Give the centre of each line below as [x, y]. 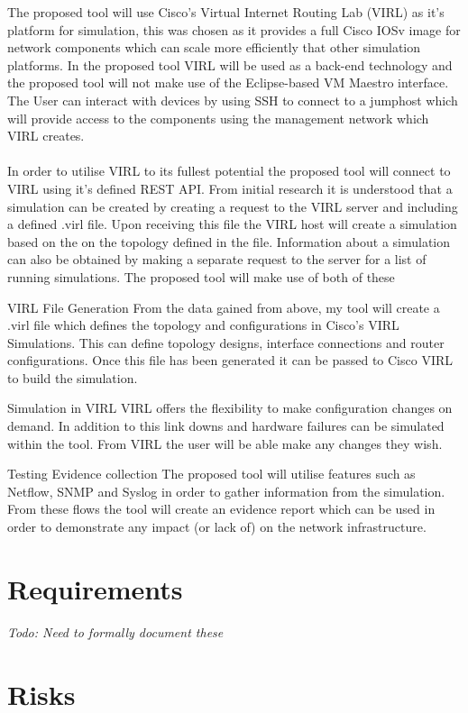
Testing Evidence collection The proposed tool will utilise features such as [211, 474]
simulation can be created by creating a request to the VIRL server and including [233, 206]
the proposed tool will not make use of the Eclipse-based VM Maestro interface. [228, 82]
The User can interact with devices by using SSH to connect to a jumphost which [233, 100]
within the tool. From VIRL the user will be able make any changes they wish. [225, 443]
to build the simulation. [73, 377]
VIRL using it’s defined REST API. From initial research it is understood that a [230, 188]
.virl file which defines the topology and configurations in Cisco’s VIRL [203, 325]
